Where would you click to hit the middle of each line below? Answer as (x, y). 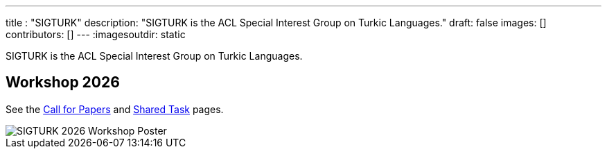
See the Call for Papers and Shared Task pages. (115, 109)
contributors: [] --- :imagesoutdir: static (96, 34)
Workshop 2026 (63, 83)
